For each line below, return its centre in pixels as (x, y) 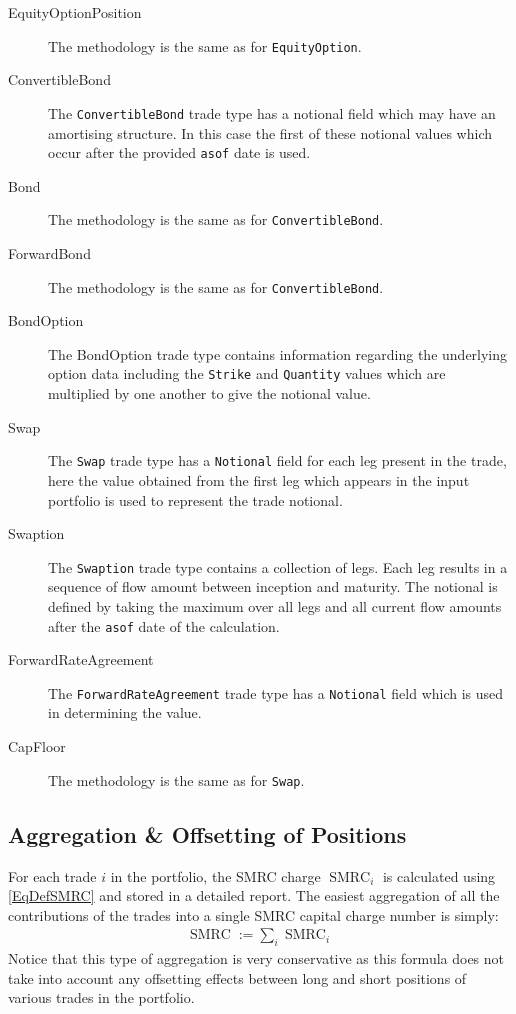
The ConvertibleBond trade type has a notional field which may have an (272, 112)
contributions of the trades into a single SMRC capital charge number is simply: (253, 914)
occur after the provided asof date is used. (179, 152)
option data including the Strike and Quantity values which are (247, 373)
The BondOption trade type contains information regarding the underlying (278, 353)
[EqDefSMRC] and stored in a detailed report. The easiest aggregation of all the (254, 895)
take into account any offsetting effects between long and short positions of (237, 977)
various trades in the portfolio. (101, 997)
